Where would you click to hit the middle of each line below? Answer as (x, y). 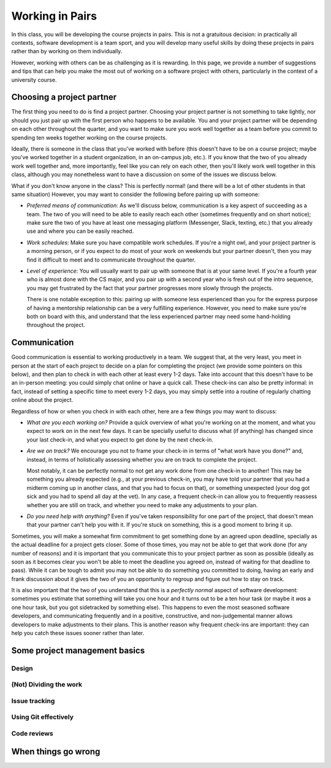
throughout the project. (56, 325)
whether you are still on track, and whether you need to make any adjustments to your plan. (142, 505)
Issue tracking (33, 701)
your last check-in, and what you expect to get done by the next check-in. (120, 439)
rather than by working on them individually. (67, 51)
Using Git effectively (42, 717)
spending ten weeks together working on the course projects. (89, 137)
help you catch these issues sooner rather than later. (78, 633)
